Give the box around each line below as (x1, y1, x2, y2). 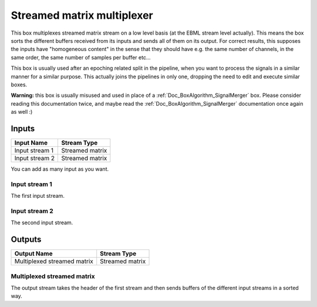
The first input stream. (11, 193, 65, 200)
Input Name (14, 139, 48, 147)
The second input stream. (11, 219, 73, 226)
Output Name (14, 249, 53, 258)
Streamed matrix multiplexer (11, 9, 154, 22)
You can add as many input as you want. (11, 165, 109, 173)
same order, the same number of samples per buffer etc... (11, 53, 151, 61)
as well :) (11, 109, 33, 116)
